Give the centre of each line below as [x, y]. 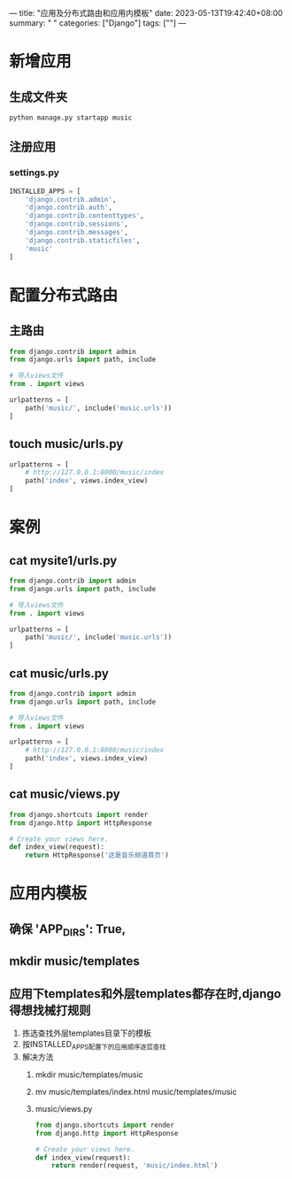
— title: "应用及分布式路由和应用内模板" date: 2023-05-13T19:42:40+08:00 [146, 13]
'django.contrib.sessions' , [77, 224]
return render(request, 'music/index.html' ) [135, 1166]
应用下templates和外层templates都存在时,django [145, 994]
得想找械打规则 [50, 1010]
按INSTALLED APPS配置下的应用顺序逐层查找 [94, 1045]
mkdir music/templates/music [89, 1075]
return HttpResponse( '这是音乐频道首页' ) [97, 855]
